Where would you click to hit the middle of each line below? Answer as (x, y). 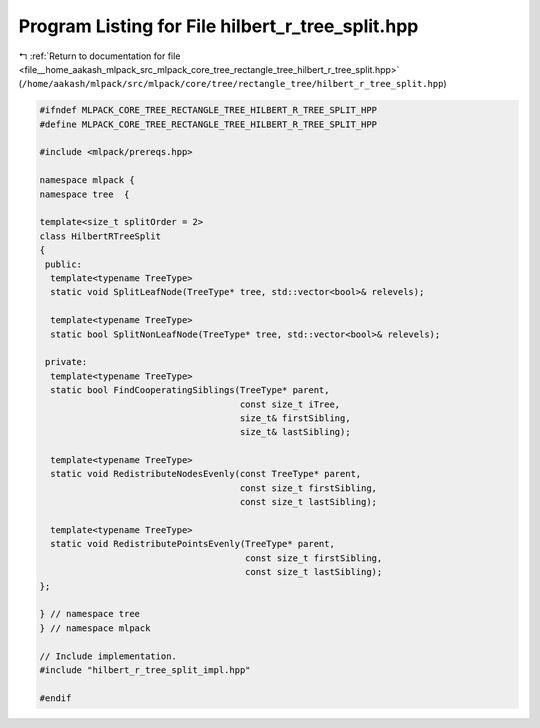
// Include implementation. (108, 656)
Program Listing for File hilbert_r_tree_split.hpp (218, 26)
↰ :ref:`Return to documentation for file (99, 56)
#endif (55, 698)
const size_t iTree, (290, 404)
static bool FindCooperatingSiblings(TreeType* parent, (190, 390)
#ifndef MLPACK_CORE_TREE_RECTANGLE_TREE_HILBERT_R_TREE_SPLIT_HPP (208, 110)
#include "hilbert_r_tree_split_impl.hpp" (145, 669)
